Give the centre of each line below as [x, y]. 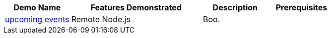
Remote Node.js [101, 19]
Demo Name [37, 7]
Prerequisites [301, 7]
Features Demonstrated [136, 7]
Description [235, 7]
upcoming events [37, 19]
